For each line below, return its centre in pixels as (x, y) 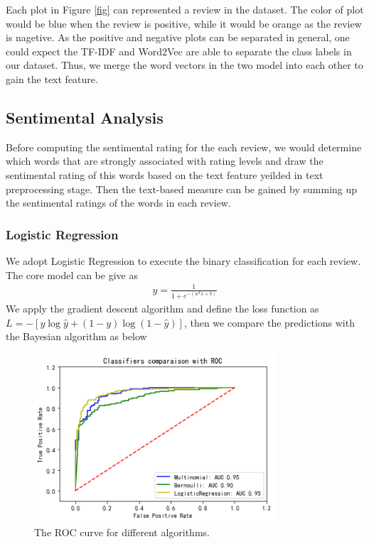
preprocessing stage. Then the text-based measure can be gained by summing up (182, 189)
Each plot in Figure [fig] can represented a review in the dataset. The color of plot (185, 9)
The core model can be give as (72, 274)
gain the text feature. (52, 78)
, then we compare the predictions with (269, 322)
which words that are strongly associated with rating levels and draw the (165, 161)
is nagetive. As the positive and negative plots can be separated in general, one (178, 37)
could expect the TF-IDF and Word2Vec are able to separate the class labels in (179, 51)
